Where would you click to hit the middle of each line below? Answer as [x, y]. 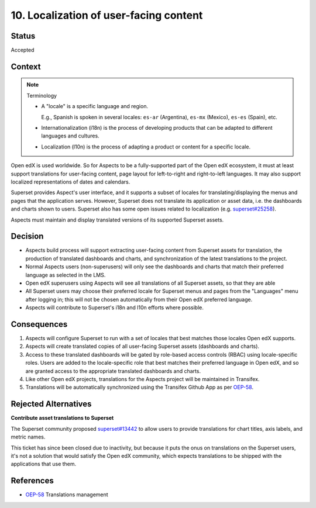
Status [23, 36]
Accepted [23, 50]
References [32, 481]
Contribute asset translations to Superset [62, 418]
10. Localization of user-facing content [107, 15]
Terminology [42, 95]
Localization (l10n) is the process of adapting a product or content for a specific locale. [146, 147]
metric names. [28, 437]
